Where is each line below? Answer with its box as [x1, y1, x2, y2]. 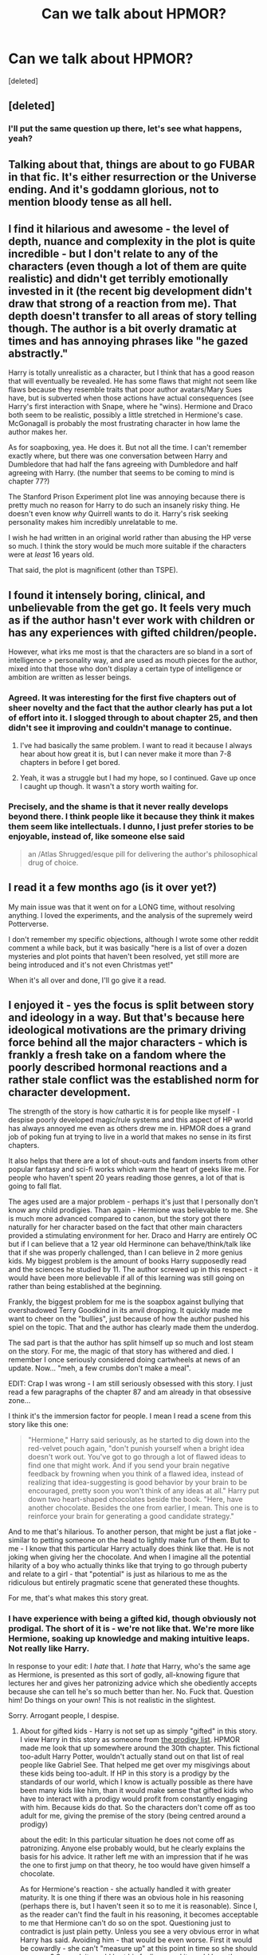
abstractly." [8, 347, 69, 361]
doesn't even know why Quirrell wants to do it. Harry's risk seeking [8, 509, 229, 518]
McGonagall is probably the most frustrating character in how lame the [8, 419, 241, 428]
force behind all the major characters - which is [8, 1036, 248, 1050]
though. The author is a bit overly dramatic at [8, 322, 237, 336]
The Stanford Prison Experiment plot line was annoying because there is [8, 492, 245, 502]
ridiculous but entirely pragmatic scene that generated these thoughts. [8, 1578, 241, 1587]
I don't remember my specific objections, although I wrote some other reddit [8, 934, 259, 944]
